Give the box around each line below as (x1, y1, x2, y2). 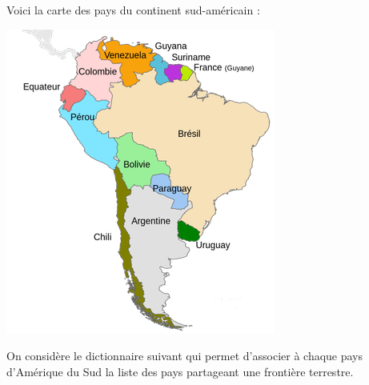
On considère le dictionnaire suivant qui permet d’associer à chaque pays (6, 347, 363, 364)
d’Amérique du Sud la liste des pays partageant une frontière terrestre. (6, 363, 354, 379)
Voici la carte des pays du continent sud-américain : (6, 2, 260, 18)
